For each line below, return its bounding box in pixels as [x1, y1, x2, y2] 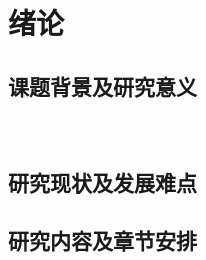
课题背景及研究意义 [8, 70, 197, 101]
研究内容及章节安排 [8, 225, 197, 256]
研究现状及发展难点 [8, 166, 197, 197]
